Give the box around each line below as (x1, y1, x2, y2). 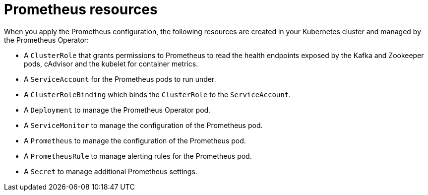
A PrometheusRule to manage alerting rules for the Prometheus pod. (24, 151, 252, 160)
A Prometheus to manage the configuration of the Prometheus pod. (24, 136, 246, 145)
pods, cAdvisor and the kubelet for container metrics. (24, 59, 198, 68)
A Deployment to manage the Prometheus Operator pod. (24, 105, 211, 114)
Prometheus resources (4, 1, 158, 18)
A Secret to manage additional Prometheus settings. (24, 167, 197, 176)
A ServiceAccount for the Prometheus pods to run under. (24, 74, 216, 83)
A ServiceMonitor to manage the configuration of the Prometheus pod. (24, 121, 263, 130)
